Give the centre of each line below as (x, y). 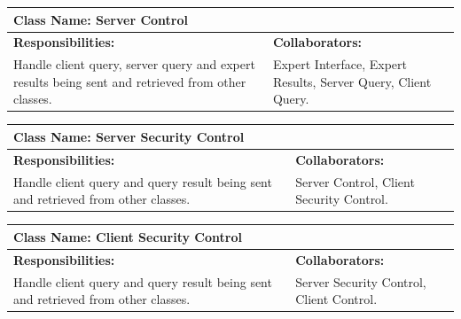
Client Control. (336, 299)
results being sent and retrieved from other (130, 81)
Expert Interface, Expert (340, 64)
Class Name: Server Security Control (129, 136)
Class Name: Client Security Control (128, 236)
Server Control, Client (355, 181)
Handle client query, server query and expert (134, 64)
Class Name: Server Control (101, 19)
